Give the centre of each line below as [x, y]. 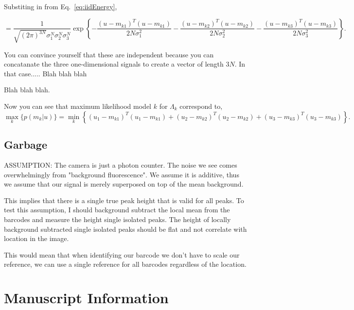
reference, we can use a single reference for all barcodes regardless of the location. [125, 264]
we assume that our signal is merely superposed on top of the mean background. [124, 184]
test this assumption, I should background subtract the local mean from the [117, 210]
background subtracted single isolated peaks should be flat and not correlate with [125, 229]
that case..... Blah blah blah [45, 73]
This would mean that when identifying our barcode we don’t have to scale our [122, 254]
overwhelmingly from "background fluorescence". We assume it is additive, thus [122, 174]
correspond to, [201, 106]
